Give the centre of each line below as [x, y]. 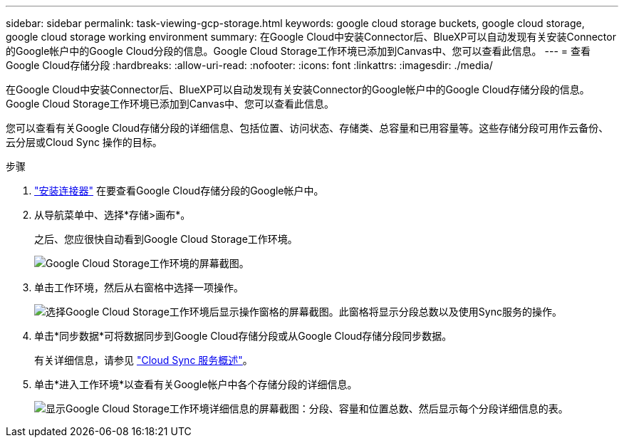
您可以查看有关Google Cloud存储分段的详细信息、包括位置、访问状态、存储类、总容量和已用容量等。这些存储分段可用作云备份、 [307, 128]
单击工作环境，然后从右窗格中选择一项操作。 [139, 287]
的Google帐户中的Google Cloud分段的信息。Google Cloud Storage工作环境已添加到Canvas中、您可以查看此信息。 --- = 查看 [298, 51]
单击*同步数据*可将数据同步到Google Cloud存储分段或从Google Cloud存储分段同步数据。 [243, 336]
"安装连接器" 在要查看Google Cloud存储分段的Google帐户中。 [179, 191]
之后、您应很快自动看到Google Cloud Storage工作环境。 [166, 239]
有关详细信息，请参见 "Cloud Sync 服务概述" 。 [144, 360]
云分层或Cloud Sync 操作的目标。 [84, 142]
